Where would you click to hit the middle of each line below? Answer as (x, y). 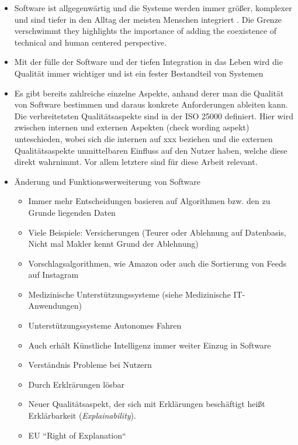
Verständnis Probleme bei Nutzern (90, 365)
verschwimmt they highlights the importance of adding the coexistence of (145, 31)
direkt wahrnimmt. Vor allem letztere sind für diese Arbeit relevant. (136, 162)
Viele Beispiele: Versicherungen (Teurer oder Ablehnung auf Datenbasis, (157, 232)
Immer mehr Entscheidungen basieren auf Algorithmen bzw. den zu (149, 201)
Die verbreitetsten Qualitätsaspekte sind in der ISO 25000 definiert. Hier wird (154, 115)
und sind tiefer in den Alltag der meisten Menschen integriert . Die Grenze (148, 19)
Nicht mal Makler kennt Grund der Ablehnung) (113, 244)
